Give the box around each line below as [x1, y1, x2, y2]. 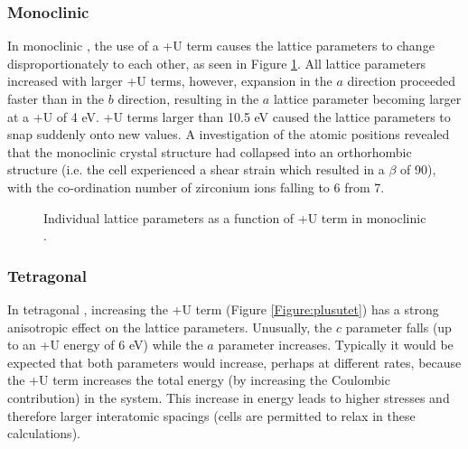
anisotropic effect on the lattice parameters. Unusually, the [7, 317, 332, 336]
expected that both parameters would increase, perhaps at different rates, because [7, 352, 462, 371]
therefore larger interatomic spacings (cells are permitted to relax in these [7, 406, 416, 425]
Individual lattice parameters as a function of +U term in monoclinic [43, 208, 426, 227]
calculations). [7, 424, 80, 443]
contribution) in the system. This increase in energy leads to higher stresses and [7, 388, 450, 407]
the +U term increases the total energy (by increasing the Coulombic [7, 370, 390, 389]
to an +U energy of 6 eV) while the [7, 335, 203, 354]
